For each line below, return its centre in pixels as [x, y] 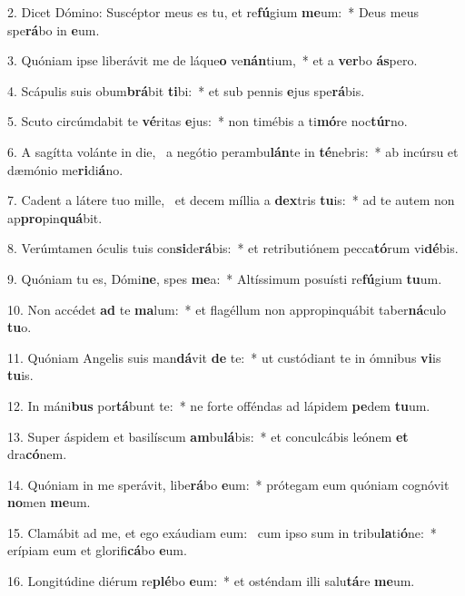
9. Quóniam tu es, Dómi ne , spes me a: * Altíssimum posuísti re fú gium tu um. [225, 278]
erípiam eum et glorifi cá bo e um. [97, 550]
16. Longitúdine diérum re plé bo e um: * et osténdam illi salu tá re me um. [211, 581]
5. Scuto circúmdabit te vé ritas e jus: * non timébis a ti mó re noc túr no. [208, 121]
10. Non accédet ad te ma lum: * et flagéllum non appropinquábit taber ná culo [227, 309]
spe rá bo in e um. [54, 29]
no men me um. [49, 502]
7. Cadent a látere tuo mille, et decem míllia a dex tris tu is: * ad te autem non [231, 200]
